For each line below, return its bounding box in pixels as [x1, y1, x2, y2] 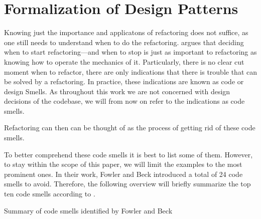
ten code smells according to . [4, 188, 95, 199]
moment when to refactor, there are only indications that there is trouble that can [4, 66, 257, 77]
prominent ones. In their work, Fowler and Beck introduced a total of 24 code [4, 168, 243, 179]
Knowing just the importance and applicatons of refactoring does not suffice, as [4, 27, 248, 38]
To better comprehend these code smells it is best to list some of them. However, [4, 149, 253, 159]
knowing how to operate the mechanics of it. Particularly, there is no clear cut [4, 56, 244, 67]
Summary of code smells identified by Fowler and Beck [4, 205, 173, 215]
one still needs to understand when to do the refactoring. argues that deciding [4, 37, 244, 47]
